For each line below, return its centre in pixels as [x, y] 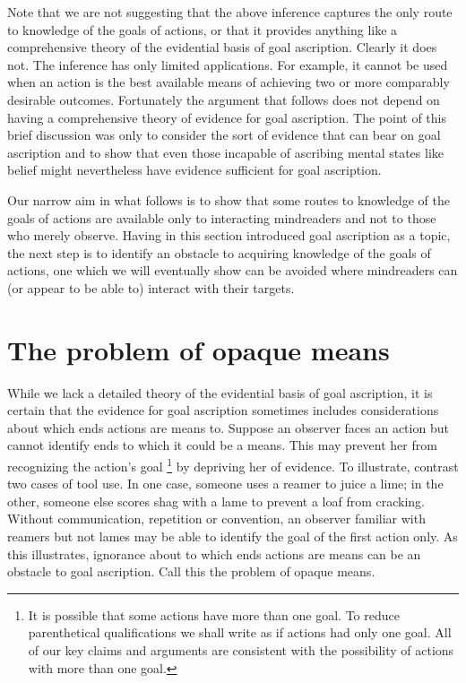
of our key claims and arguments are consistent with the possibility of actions [241, 650]
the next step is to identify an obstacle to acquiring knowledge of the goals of [219, 252]
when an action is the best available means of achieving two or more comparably [229, 82]
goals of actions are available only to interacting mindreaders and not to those [222, 217]
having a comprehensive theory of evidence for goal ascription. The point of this [227, 117]
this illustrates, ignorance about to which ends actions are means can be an [214, 553]
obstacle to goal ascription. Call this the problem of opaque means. [191, 571]
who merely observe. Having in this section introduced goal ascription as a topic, [229, 235]
